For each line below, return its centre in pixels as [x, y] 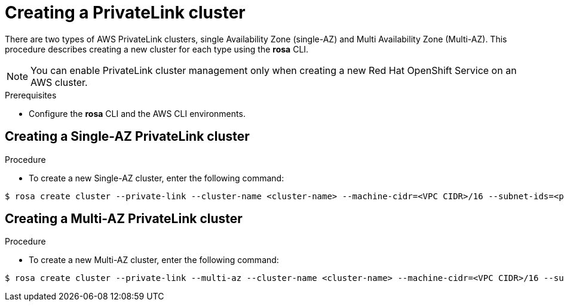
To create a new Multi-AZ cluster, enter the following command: [154, 260]
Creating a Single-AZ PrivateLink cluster [127, 137]
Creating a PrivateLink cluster [125, 13]
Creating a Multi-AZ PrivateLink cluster [124, 219]
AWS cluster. [59, 82]
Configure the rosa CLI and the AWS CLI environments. [137, 113]
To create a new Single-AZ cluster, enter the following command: [157, 178]
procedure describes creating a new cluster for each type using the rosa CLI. [157, 49]
